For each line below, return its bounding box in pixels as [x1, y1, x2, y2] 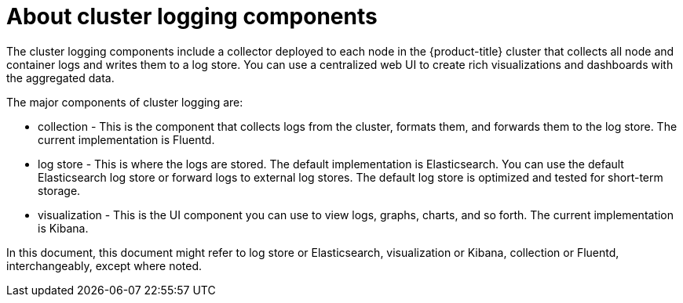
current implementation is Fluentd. [38, 132, 215, 146]
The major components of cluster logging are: [6, 95, 243, 109]
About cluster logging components [6, 3, 378, 30]
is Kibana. [38, 221, 89, 235]
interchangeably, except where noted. [6, 258, 203, 272]
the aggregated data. [6, 70, 115, 85]
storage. [38, 183, 81, 197]
